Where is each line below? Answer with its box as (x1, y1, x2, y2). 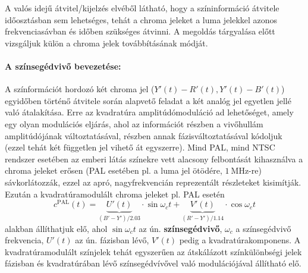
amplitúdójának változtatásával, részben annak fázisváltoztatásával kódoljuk (5, 129, 282, 142)
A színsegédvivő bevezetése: (5, 59, 121, 72)
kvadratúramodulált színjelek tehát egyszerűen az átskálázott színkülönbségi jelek (5, 245, 302, 258)
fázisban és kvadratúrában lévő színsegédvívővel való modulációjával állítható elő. (5, 257, 301, 269)
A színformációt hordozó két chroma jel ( (5, 83, 155, 95)
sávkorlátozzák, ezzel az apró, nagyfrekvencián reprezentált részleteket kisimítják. (5, 175, 301, 188)
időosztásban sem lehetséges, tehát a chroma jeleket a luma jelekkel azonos (5, 13, 278, 26)
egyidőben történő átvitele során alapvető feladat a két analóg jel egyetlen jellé (5, 94, 291, 106)
